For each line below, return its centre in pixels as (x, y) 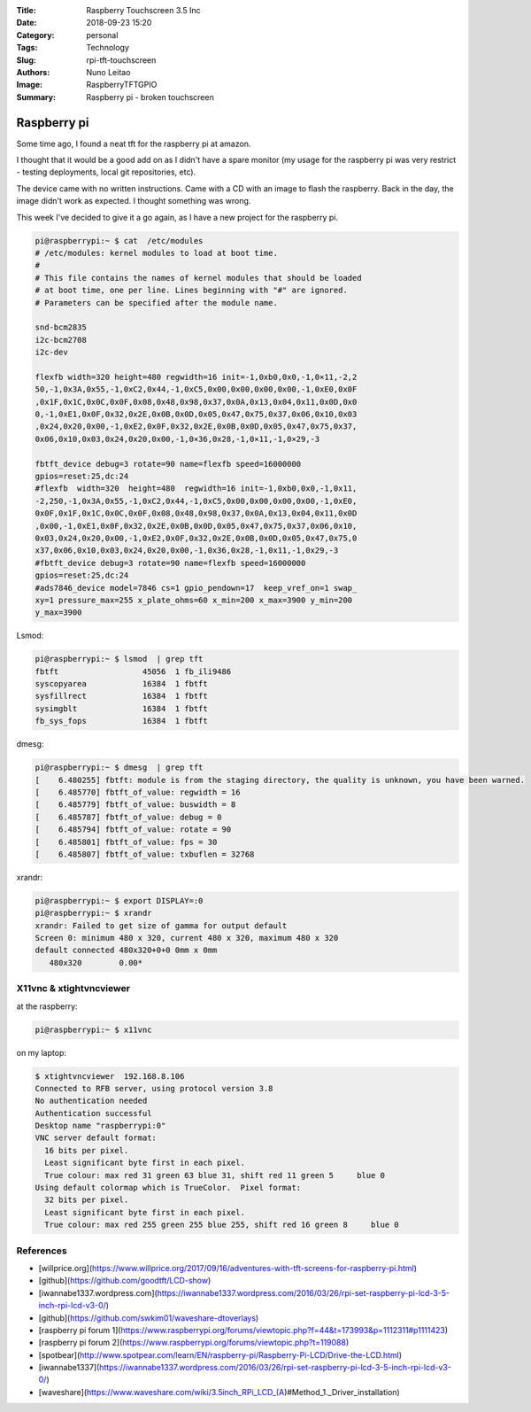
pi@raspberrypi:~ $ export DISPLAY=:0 (119, 900)
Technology (108, 48)
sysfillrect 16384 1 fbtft (121, 696)
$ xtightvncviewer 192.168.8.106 (110, 1076)
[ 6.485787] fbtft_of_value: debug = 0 (128, 817)
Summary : (36, 97)
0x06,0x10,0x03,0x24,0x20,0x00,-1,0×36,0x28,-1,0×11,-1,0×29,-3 (177, 439)
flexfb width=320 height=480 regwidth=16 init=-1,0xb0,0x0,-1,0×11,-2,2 (196, 377)
